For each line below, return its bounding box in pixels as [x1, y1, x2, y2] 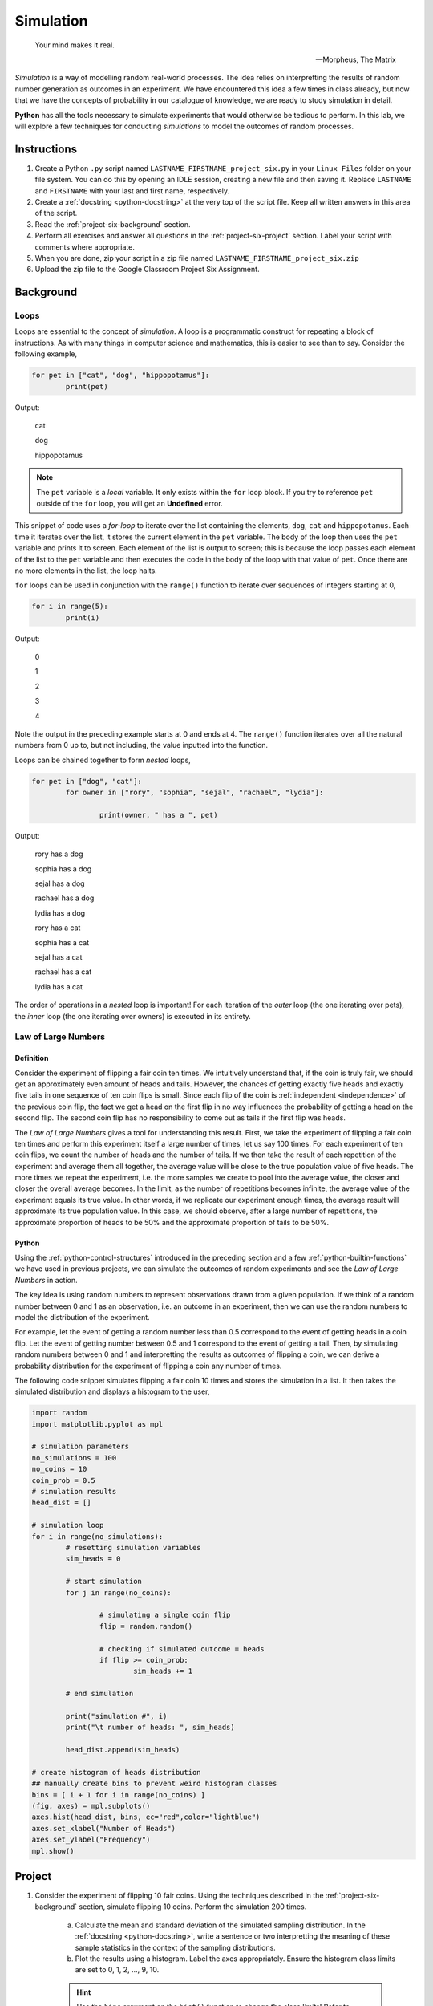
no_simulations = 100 [31, 1453, 117, 1462]
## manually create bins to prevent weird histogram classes [31, 1779, 277, 1789]
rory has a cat [34, 923, 81, 932]
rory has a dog [34, 849, 83, 859]
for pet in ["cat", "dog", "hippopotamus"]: [31, 371, 210, 380]
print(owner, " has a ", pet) [99, 810, 218, 819]
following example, [14, 349, 78, 359]
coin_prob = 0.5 [31, 1476, 96, 1484]
